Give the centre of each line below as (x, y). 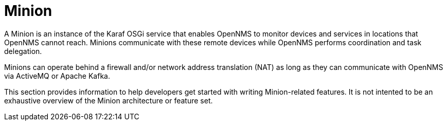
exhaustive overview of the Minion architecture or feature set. (109, 100)
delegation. (23, 51)
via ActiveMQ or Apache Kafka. (57, 76)
